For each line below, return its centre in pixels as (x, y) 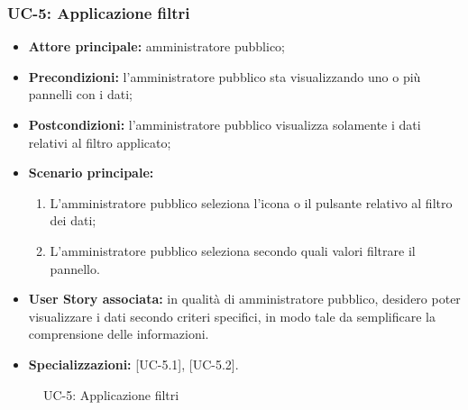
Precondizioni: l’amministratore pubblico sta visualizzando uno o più (225, 76)
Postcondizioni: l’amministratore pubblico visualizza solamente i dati (225, 124)
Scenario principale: (91, 173)
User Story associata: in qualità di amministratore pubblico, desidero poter (244, 299)
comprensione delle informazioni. (119, 334)
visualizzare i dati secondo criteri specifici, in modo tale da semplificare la (232, 316)
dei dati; (73, 220)
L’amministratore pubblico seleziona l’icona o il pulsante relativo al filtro (251, 202)
